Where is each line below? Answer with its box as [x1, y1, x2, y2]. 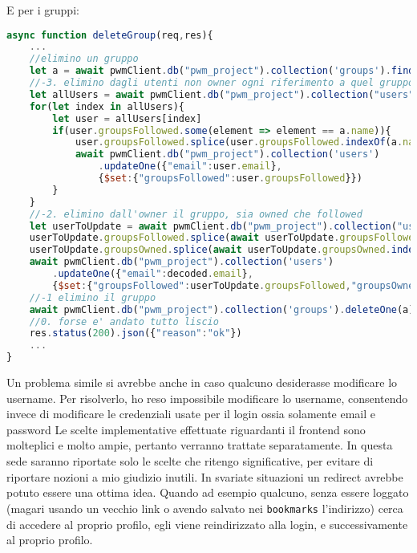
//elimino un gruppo [29, 53, 139, 65]
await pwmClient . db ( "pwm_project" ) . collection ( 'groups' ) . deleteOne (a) [29, 303, 415, 315]
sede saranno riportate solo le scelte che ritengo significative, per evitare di [6, 453, 374, 470]
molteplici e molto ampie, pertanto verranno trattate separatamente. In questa [6, 437, 393, 453]
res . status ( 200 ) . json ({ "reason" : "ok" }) [29, 327, 242, 340]
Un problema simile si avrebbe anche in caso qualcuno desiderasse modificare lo [6, 374, 398, 391]
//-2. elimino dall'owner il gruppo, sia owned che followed [29, 208, 362, 220]
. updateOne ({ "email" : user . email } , [98, 161, 282, 173]
